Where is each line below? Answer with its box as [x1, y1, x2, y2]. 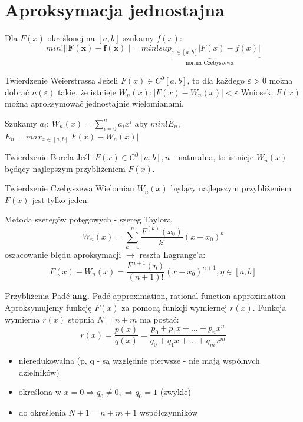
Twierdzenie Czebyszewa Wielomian [5, 182, 134, 194]
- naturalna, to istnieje [172, 151, 254, 163]
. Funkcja [252, 301, 286, 314]
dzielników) [18, 365, 60, 378]
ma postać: [140, 313, 179, 325]
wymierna [5, 313, 40, 325]
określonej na [47, 32, 95, 44]
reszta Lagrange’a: [139, 248, 206, 261]
